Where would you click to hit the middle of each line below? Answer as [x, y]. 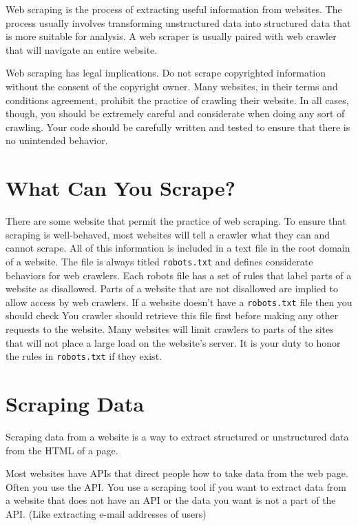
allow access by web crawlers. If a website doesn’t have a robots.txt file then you [179, 302]
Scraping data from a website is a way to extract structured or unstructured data [177, 436]
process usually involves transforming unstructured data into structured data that [178, 22]
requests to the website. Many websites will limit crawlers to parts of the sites [170, 328]
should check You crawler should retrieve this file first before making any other [172, 315]
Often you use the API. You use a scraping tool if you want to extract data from [176, 486]
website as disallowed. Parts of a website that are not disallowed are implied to [172, 289]
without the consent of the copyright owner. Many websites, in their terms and [172, 86]
